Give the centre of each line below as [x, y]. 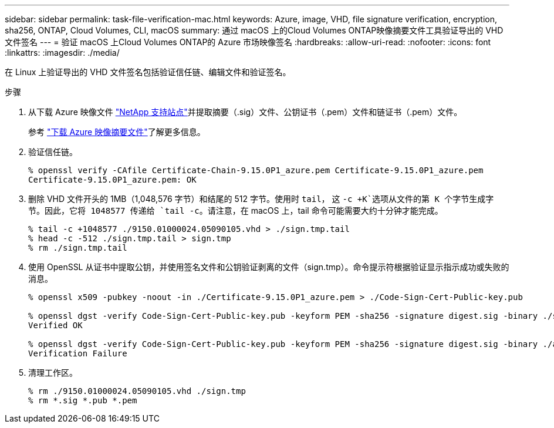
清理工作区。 [53, 373]
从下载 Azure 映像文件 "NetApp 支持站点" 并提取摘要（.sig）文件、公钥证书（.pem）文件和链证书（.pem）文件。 [245, 112]
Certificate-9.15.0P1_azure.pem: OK [112, 180]
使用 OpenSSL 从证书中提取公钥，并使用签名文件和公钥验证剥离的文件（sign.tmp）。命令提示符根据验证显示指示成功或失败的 [269, 267]
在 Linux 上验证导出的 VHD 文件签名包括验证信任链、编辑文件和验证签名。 [148, 72]
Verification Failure [78, 353]
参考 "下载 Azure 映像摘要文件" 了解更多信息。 [117, 132]
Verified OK [55, 325]
